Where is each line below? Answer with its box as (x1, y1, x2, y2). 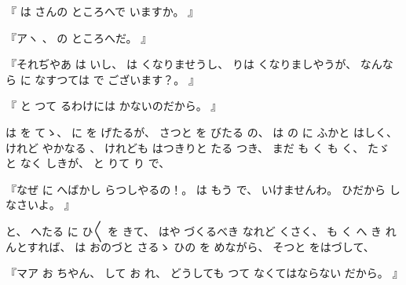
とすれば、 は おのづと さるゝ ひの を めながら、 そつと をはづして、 (16, 238, 375, 254)
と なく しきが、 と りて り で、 (5, 155, 170, 171)
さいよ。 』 (16, 196, 75, 213)
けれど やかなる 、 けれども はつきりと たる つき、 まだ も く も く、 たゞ (5, 139, 390, 155)
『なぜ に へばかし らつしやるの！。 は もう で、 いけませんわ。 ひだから (5, 181, 386, 197)
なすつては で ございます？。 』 (35, 71, 200, 87)
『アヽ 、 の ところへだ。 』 (5, 29, 152, 46)
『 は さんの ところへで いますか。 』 (5, 3, 199, 19)
